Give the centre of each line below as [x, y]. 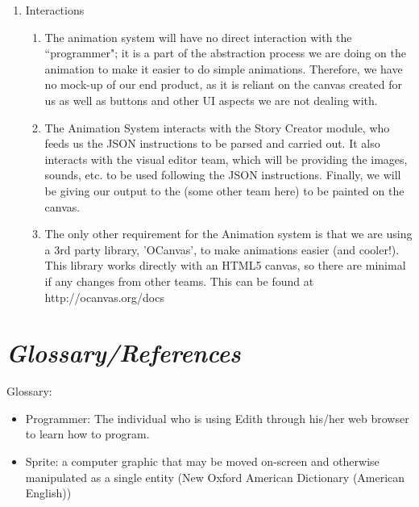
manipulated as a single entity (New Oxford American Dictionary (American [215, 477]
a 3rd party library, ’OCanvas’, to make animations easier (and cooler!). [222, 249]
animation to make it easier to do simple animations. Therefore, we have [224, 68]
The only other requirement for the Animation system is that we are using [228, 234]
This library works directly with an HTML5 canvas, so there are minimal [225, 265]
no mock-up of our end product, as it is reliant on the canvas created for [223, 84]
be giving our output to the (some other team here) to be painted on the [224, 190]
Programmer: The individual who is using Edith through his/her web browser [217, 418]
